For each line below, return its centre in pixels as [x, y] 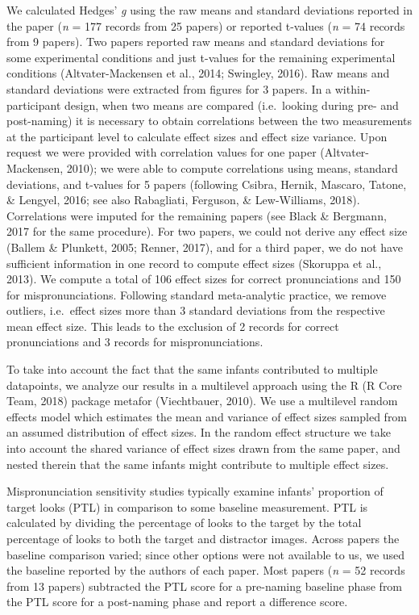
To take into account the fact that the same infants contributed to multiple [192, 369]
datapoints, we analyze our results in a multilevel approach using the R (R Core [204, 385]
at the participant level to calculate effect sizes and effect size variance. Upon [197, 136]
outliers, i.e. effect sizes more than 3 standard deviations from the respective [196, 310]
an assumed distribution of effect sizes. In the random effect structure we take [199, 432]
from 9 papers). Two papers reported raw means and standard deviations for [196, 42]
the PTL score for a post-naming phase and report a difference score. [177, 602]
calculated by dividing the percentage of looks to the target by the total [184, 523]
